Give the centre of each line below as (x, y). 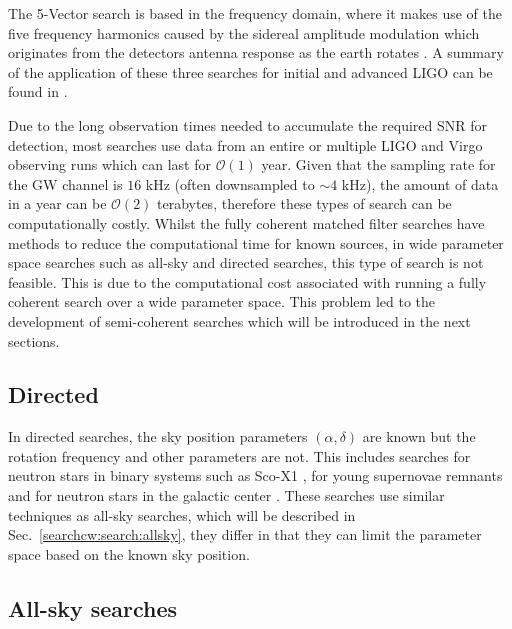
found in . (38, 91)
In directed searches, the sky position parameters (158, 436)
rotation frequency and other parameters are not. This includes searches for (239, 455)
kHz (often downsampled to (230, 183)
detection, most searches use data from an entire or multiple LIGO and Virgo (245, 144)
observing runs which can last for (109, 164)
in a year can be (57, 203)
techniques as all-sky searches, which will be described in (182, 514)
